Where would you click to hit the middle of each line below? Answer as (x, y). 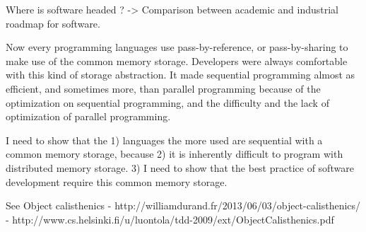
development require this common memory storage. (117, 181)
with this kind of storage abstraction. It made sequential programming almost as (181, 75)
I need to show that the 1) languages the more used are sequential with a (164, 140)
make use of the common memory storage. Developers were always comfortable (177, 60)
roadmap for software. (53, 23)
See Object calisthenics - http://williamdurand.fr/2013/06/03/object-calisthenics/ (183, 205)
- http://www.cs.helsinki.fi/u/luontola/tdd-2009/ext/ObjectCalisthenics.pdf (170, 219)
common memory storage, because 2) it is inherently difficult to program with (175, 154)
